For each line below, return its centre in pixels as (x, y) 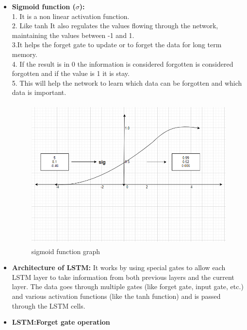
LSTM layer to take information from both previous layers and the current (123, 277)
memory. (25, 54)
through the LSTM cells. (49, 305)
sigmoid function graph (66, 251)
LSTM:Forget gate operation (61, 322)
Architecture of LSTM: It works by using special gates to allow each (119, 267)
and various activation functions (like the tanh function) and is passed (116, 296)
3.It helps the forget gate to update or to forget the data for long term (117, 45)
